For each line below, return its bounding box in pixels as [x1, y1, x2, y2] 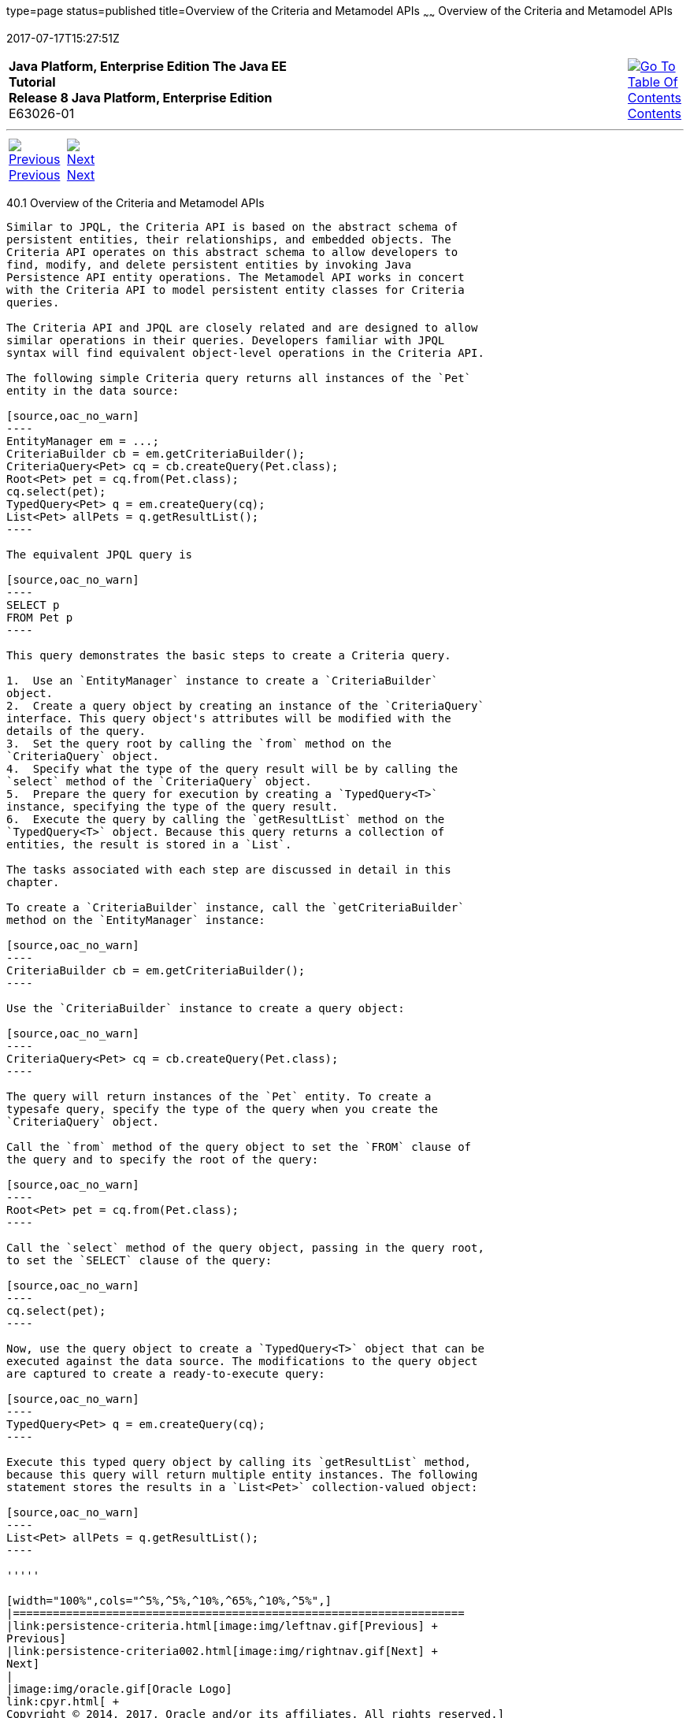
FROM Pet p [6, 610, 73, 624]
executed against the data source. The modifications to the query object [6, 1354, 478, 1367]
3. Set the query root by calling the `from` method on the [6, 737, 391, 750]
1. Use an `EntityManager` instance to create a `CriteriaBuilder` [6, 673, 438, 687]
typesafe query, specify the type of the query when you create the [6, 1102, 438, 1115]
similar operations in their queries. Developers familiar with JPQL [6, 333, 445, 347]
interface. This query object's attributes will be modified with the [6, 711, 451, 725]
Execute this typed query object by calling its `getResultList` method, [6, 1455, 472, 1468]
